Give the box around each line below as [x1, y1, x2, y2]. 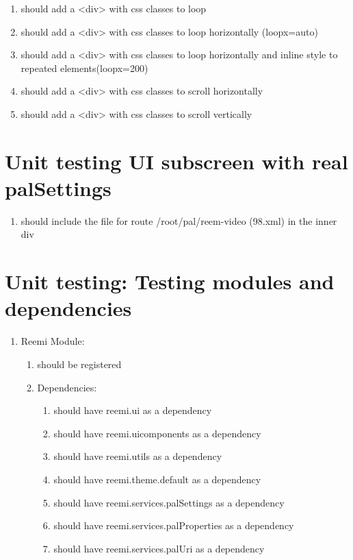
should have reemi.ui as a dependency [53, 403, 212, 417]
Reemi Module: [21, 334, 85, 348]
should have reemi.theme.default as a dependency [53, 472, 261, 486]
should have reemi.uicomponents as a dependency [53, 426, 261, 440]
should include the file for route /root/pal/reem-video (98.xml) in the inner [21, 213, 337, 228]
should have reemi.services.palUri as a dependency [53, 541, 265, 555]
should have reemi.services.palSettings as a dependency [53, 495, 285, 509]
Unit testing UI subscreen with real [5, 147, 348, 175]
